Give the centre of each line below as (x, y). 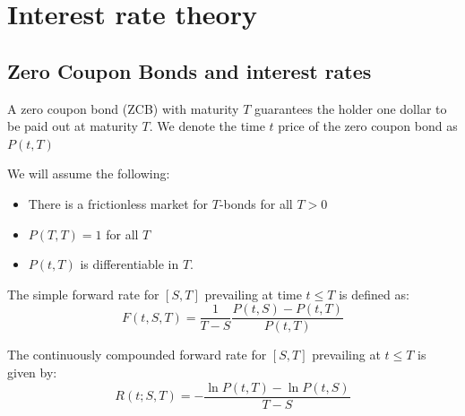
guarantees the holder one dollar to (351, 108)
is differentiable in (129, 264)
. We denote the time (207, 126)
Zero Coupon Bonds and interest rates (189, 70)
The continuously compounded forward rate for (137, 355)
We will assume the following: (89, 173)
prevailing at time (253, 294)
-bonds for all (256, 203)
